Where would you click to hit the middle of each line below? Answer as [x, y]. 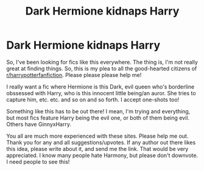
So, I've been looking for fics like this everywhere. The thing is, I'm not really [102, 62]
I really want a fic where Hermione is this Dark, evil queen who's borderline [100, 87]
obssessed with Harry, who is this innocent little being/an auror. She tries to [101, 93]
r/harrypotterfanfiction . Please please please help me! [74, 75]
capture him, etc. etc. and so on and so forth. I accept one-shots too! [93, 99]
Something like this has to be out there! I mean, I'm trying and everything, [98, 111]
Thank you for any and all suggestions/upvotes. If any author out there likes [101, 142]
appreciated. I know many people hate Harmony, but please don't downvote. [102, 155]
